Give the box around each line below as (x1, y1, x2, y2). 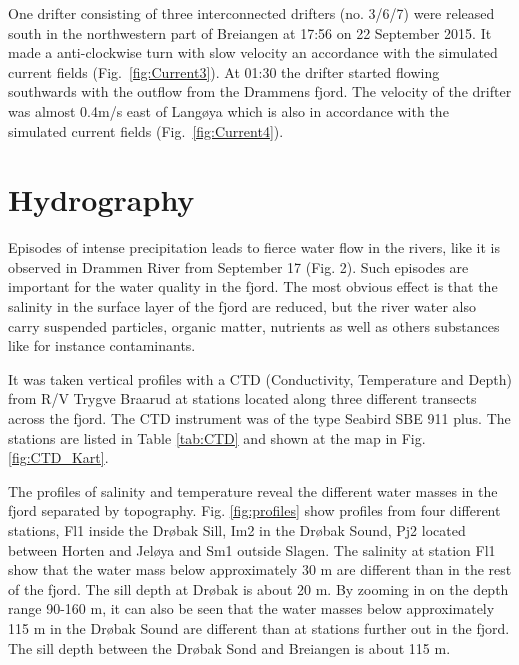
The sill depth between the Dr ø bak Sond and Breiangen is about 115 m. (8, 637, 451, 658)
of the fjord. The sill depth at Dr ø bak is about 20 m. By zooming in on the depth (8, 578, 509, 599)
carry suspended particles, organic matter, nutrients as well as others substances (8, 315, 500, 336)
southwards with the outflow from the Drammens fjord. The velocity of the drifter (8, 81, 512, 102)
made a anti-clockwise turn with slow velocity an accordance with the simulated (8, 42, 498, 63)
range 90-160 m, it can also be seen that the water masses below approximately (8, 598, 495, 619)
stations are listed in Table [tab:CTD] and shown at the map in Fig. (8, 427, 426, 448)
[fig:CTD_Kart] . (8, 447, 109, 468)
